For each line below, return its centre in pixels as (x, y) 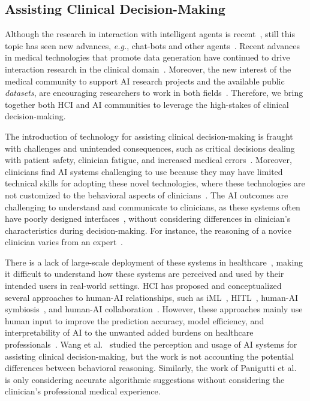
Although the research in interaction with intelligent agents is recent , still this (150, 34)
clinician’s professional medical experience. (83, 391)
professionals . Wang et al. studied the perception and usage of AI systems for (151, 344)
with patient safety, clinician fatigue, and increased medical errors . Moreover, (148, 160)
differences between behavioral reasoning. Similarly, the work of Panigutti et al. (151, 368)
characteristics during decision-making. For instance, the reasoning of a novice (148, 230)
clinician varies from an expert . (64, 242)
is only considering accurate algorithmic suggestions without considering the (145, 379)
